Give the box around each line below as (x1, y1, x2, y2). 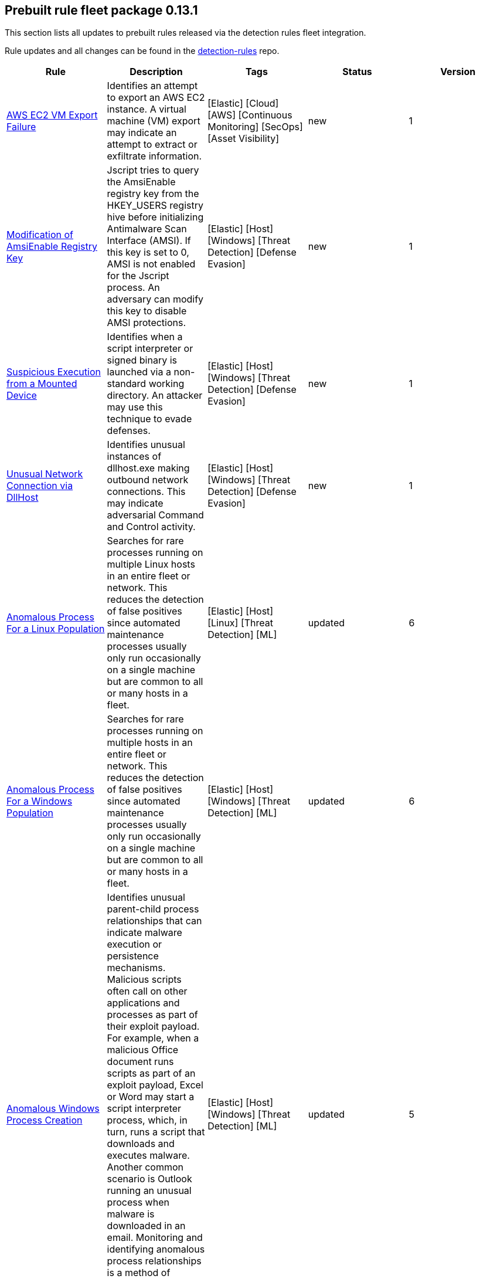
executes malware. (107, 1149, 190, 1162)
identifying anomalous (107, 1243, 205, 1256)
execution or (107, 938, 162, 951)
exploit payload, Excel (107, 1079, 203, 1091)
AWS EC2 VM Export (6, 109, 98, 121)
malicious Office (107, 1044, 179, 1056)
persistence (107, 950, 159, 962)
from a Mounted (6, 378, 77, 390)
